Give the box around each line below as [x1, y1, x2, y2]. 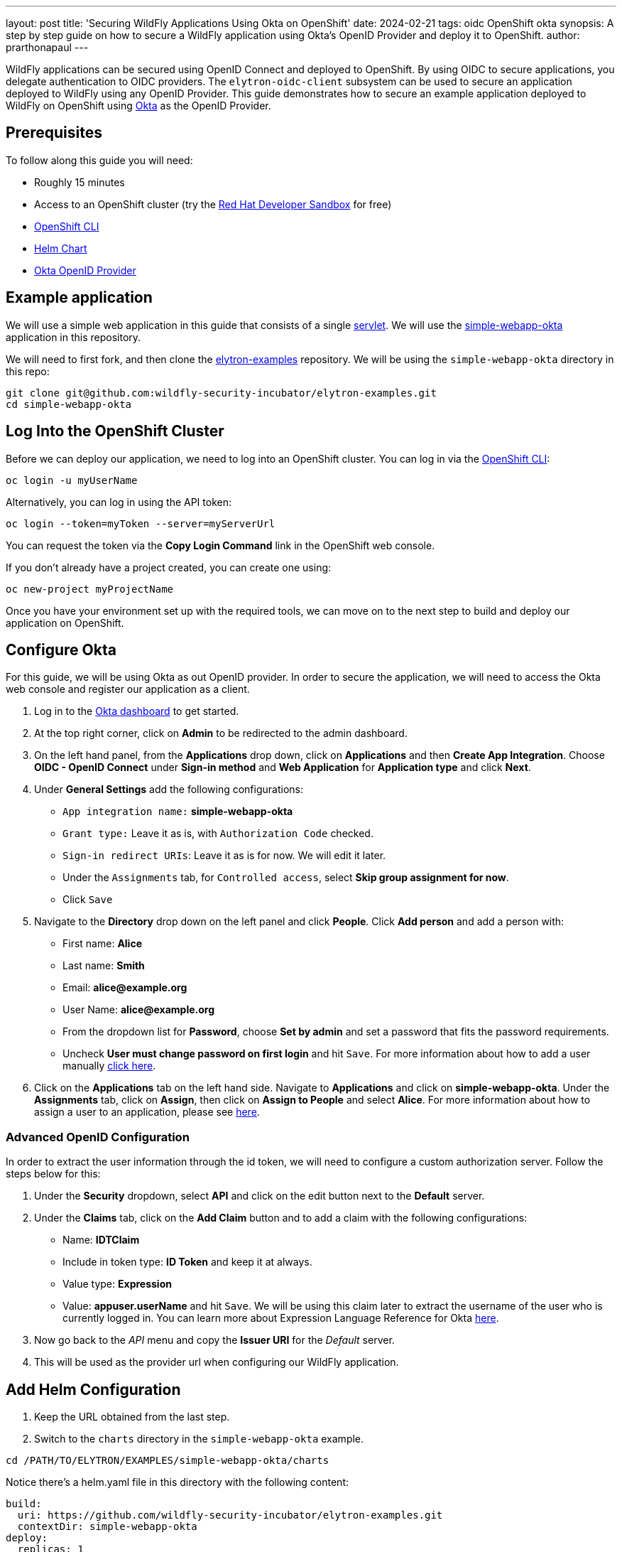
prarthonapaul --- [6, 41, 89, 53]
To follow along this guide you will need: [6, 153, 193, 166]
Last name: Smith [62, 959, 145, 972]
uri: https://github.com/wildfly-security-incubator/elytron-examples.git [17, 1509, 443, 1521]
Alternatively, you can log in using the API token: [6, 495, 231, 508]
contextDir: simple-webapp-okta [17, 1520, 197, 1532]
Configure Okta [6, 640, 116, 659]
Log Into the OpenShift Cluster [6, 422, 224, 441]
